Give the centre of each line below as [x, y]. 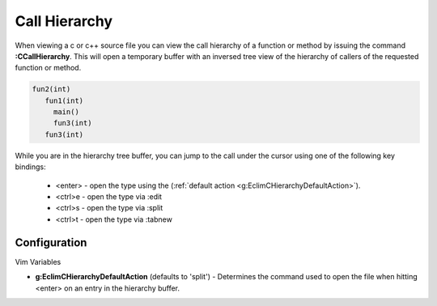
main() [66, 112]
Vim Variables [38, 261]
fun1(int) [64, 100]
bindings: [30, 167]
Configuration [51, 242]
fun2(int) [51, 89]
